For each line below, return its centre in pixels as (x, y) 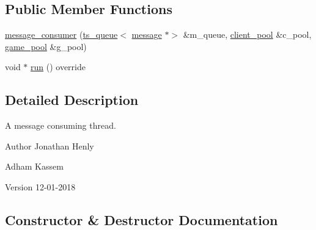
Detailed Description (72, 100)
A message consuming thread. (61, 125)
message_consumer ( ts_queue (61, 34)
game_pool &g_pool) (46, 46)
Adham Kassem (34, 166)
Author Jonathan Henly (50, 146)
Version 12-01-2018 (40, 186)
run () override (58, 67)
